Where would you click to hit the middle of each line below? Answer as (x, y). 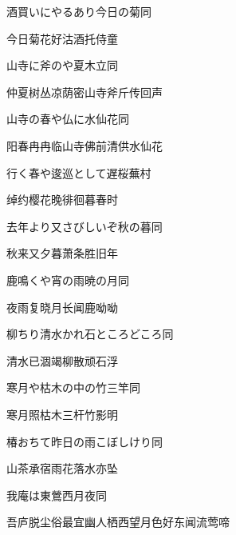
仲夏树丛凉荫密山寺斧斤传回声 (85, 92)
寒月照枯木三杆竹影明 (62, 414)
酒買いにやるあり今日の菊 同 (79, 11)
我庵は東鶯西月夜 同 (57, 495)
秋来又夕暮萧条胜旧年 (62, 253)
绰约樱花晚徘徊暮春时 (62, 200)
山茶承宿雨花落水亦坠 (62, 468)
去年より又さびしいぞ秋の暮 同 (85, 226)
